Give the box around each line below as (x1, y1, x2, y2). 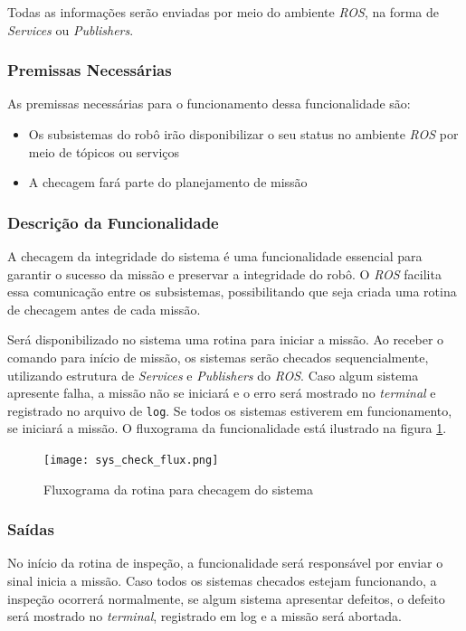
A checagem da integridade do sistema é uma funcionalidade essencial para (7, 247, 423, 265)
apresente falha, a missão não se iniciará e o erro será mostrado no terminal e (7, 383, 436, 402)
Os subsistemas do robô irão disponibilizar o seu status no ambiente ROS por (28, 125, 459, 143)
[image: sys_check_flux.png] (43, 454, 219, 466)
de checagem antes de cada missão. (7, 299, 201, 318)
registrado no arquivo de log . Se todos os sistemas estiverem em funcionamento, (7, 400, 452, 419)
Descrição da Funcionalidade (7, 211, 219, 233)
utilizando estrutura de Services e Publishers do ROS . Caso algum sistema (7, 365, 419, 384)
